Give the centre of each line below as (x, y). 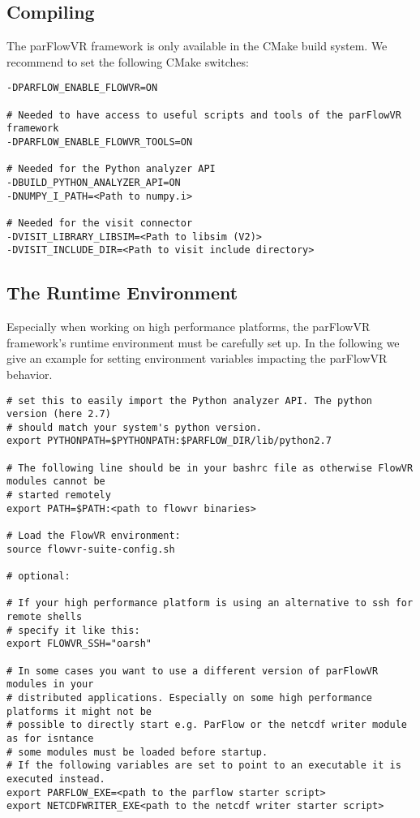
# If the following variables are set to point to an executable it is (204, 766)
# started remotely (59, 495)
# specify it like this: (73, 630)
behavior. (30, 374)
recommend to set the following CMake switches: (128, 61)
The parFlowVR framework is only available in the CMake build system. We (197, 46)
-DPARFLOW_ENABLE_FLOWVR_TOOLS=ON (100, 142)
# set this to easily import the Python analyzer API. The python (190, 400)
